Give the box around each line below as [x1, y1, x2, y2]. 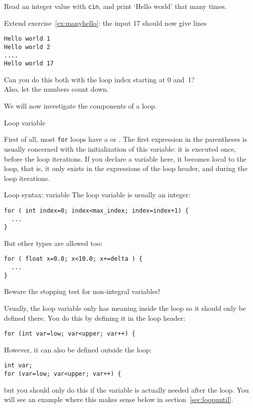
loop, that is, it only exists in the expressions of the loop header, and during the [4, 163, 248, 174]
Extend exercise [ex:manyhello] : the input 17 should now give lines [4, 17, 207, 28]
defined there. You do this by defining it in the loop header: [4, 312, 186, 323]
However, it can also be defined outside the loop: [4, 344, 152, 354]
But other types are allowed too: [4, 237, 103, 248]
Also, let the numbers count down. [4, 84, 109, 94]
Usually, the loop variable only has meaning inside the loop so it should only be [4, 303, 246, 313]
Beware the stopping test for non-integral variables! [4, 286, 160, 296]
